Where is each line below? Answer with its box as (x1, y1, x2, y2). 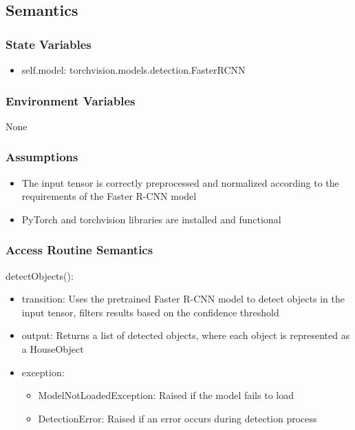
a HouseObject (21, 342, 84, 356)
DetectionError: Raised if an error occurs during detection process (38, 411, 317, 425)
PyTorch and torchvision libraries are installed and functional (21, 212, 281, 226)
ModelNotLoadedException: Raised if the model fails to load (38, 388, 294, 402)
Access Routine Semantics (6, 241, 153, 258)
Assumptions (6, 148, 78, 165)
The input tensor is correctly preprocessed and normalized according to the (21, 175, 339, 190)
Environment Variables (6, 92, 136, 109)
